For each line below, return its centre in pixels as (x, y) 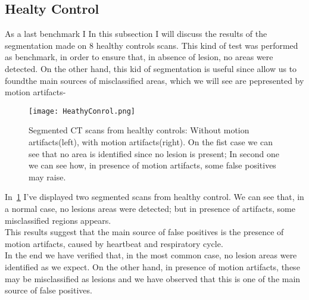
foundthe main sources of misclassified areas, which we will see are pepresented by (154, 80)
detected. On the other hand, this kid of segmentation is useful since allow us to (151, 68)
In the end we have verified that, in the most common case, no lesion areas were (151, 255)
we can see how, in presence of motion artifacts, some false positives (152, 165)
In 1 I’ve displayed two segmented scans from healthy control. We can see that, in (154, 197)
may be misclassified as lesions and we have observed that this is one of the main (153, 278)
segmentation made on (46, 45)
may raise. (47, 176)
